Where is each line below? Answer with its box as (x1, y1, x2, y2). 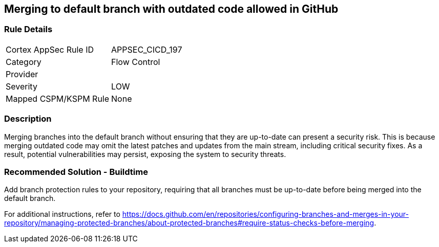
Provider (6, 69, 38, 79)
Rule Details (4, 24, 53, 35)
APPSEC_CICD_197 (111, 44, 182, 55)
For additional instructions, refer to (4, 210, 120, 219)
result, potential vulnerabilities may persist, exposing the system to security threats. (4, 149, 286, 159)
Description (4, 114, 52, 124)
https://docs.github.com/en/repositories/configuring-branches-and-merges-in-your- (122, 210, 409, 219)
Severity (6, 81, 37, 92)
